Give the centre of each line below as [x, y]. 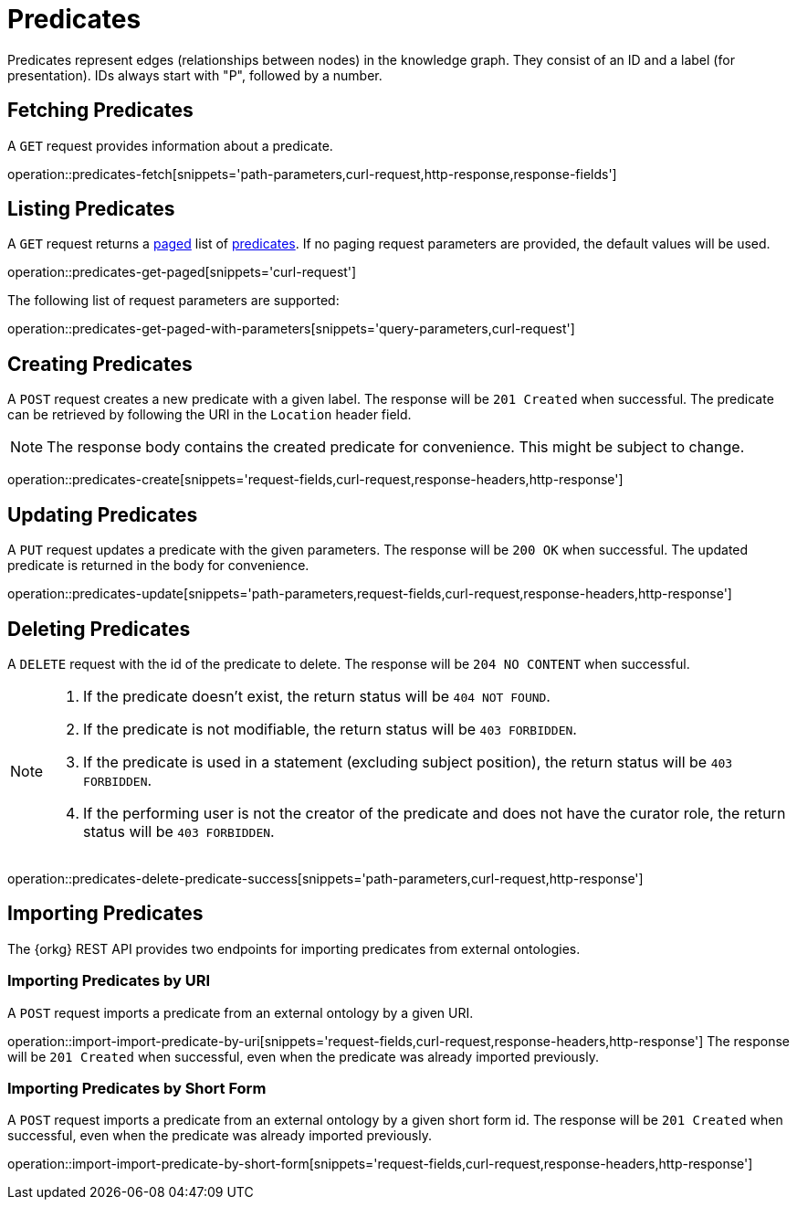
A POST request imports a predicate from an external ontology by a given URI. [241, 1012]
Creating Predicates [100, 364]
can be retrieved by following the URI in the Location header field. [210, 415]
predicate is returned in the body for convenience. [158, 566]
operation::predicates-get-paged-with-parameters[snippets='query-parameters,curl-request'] [291, 329]
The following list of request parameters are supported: [173, 301]
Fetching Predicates [100, 111]
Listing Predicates [91, 209]
